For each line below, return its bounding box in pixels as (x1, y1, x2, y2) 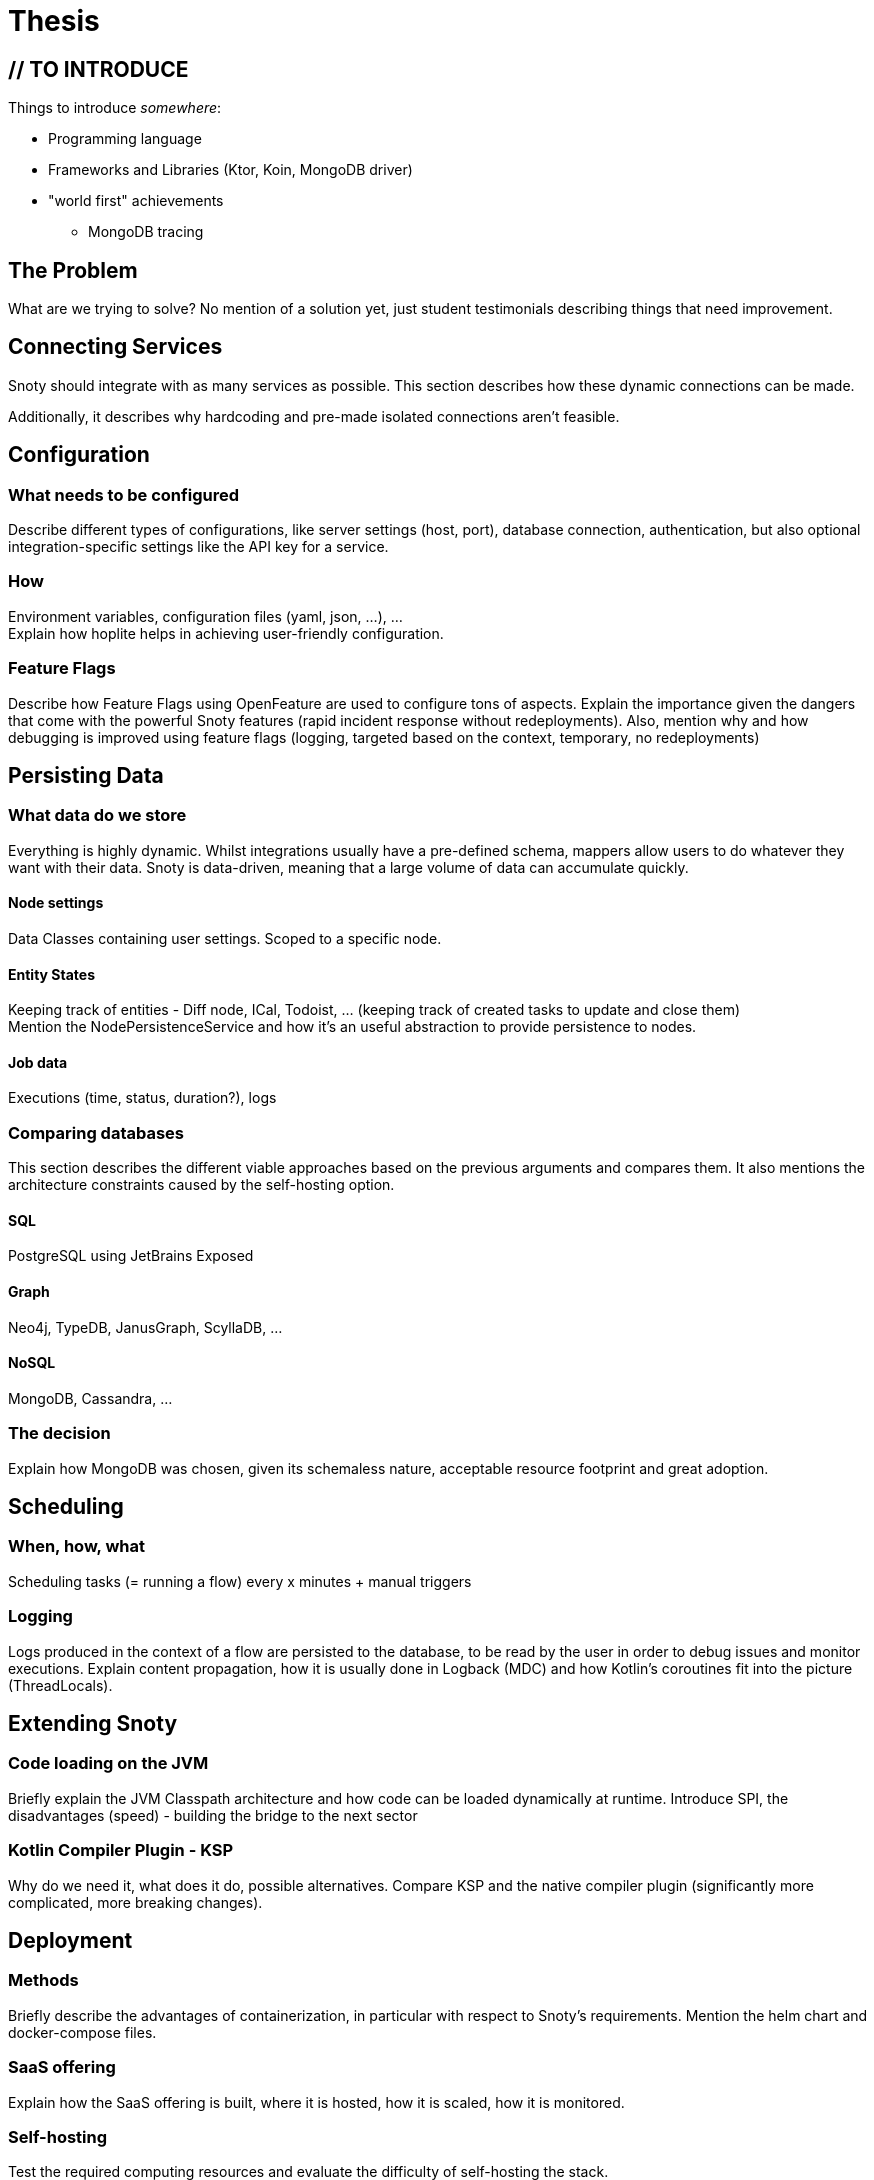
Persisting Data (8, 763, 164, 788)
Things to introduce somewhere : (8, 99, 222, 117)
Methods (8, 1970, 79, 1991)
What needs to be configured (8, 484, 239, 505)
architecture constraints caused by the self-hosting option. (8, 1176, 395, 1194)
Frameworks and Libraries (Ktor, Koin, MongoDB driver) (48, 161, 413, 179)
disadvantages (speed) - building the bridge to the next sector (8, 1806, 418, 1824)
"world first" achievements (48, 192, 224, 210)
